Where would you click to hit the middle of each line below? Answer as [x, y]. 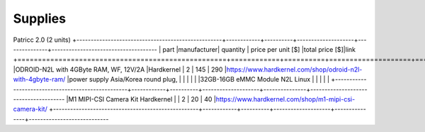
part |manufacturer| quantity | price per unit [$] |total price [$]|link [259, 49]
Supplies [40, 18]
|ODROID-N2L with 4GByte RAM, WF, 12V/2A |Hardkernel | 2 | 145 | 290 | [120, 69]
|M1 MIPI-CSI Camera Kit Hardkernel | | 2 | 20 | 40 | [141, 99]
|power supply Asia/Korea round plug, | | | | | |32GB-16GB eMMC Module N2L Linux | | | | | [198, 79]
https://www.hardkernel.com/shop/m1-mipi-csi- [285, 99]
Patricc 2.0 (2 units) [42, 40]
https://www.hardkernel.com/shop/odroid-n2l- [294, 69]
